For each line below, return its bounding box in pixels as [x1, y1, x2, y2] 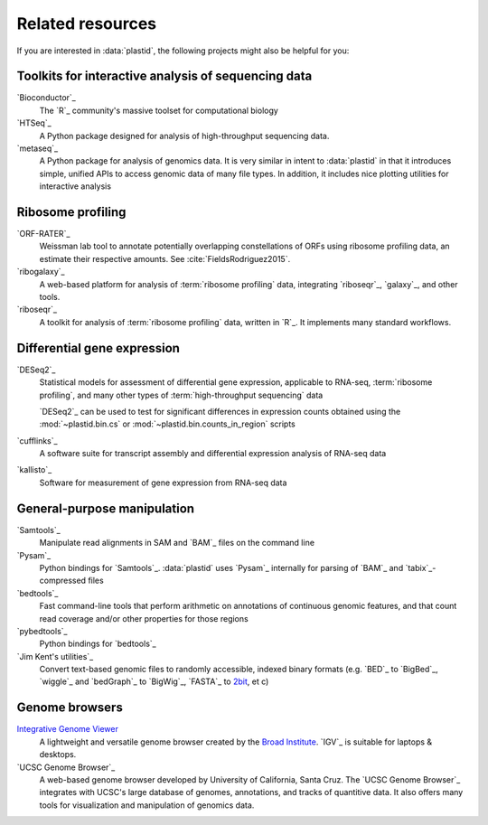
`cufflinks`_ [16, 435, 58, 446]
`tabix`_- [405, 562, 436, 573]
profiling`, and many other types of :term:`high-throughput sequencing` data [39, 389, 324, 400]
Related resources [16, 14, 157, 33]
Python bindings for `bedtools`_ [39, 638, 157, 650]
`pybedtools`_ [16, 625, 68, 636]
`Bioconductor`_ [16, 92, 76, 103]
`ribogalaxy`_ [16, 267, 65, 277]
